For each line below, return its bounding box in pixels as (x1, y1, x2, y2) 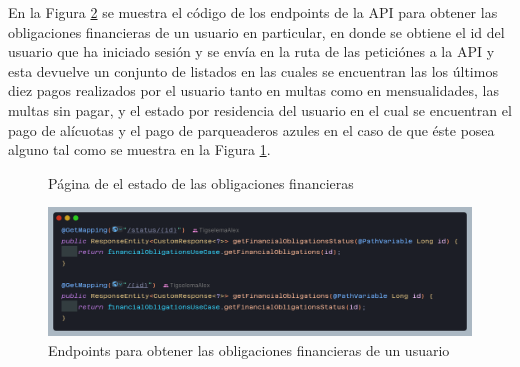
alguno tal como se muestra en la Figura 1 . (8, 139, 271, 160)
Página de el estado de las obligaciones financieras (48, 172, 354, 193)
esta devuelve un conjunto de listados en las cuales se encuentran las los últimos (8, 60, 498, 81)
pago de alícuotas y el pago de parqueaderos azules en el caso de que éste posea (8, 119, 495, 140)
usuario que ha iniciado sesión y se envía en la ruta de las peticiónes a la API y (8, 41, 495, 62)
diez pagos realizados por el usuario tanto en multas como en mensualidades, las (8, 80, 500, 101)
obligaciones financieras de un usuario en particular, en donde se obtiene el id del (8, 21, 505, 42)
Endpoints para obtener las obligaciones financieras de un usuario (48, 339, 450, 360)
